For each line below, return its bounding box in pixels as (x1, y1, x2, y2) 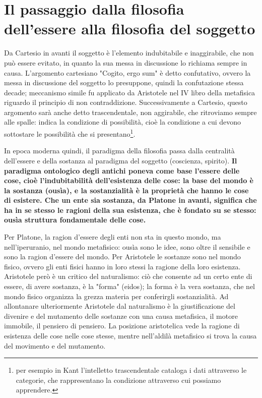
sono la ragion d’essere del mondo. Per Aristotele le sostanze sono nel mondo (4, 251, 241, 262)
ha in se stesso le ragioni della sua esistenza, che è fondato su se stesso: (4, 204, 256, 215)
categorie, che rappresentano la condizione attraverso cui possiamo (16, 374, 221, 385)
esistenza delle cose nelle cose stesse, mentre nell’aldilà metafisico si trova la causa (4, 330, 257, 340)
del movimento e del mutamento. (4, 340, 106, 351)
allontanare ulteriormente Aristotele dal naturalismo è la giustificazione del (4, 301, 235, 311)
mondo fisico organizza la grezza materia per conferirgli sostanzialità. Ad (4, 291, 229, 301)
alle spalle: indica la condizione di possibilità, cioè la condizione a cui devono (4, 117, 241, 127)
